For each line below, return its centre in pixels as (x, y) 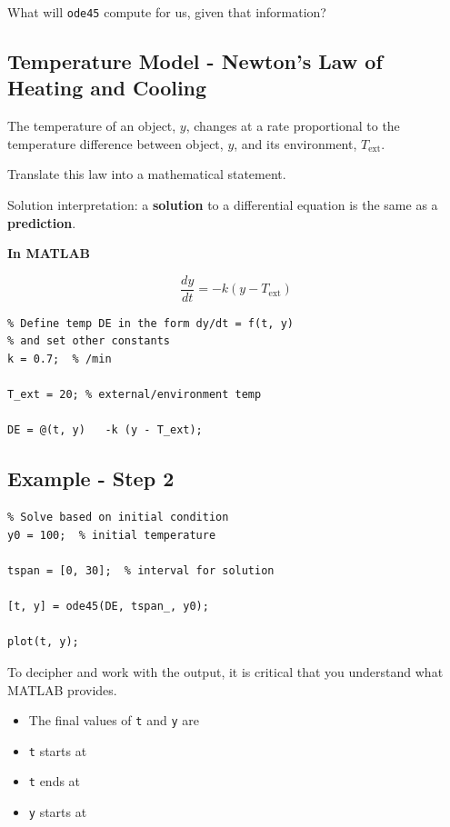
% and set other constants (89, 341)
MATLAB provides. (62, 689)
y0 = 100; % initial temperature (112, 535)
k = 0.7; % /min (60, 359)
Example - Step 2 (91, 478)
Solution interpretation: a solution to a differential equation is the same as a (223, 205)
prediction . (42, 222)
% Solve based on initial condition (118, 518)
